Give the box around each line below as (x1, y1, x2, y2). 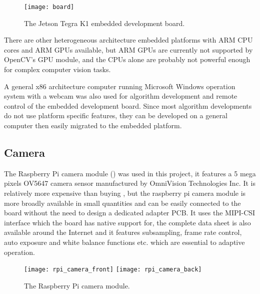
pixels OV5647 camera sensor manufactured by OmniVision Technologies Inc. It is (4, 178, 255, 188)
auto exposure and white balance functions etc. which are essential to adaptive (4, 236, 245, 247)
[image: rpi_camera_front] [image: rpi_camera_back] (24, 266, 202, 273)
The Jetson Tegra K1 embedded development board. (24, 18, 185, 28)
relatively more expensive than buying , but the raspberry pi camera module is (4, 187, 246, 198)
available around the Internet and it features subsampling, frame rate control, (4, 227, 242, 237)
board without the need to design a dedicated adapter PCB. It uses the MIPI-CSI (4, 207, 255, 218)
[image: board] (24, 4, 74, 11)
